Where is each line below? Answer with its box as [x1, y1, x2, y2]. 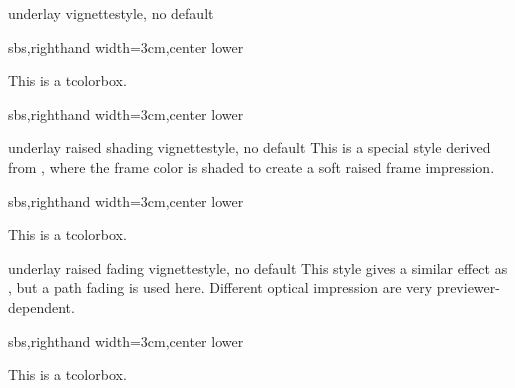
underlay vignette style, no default [8, 3, 214, 23]
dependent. [8, 296, 75, 317]
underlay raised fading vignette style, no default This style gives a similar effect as [8, 257, 508, 278]
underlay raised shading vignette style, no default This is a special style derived [8, 137, 491, 158]
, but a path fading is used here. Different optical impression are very [8, 277, 433, 298]
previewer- [436, 277, 500, 298]
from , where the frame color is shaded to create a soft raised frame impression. [8, 156, 495, 177]
